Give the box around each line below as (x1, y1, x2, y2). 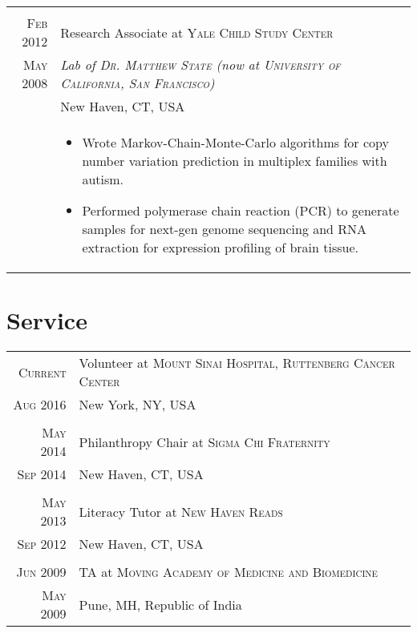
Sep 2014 (17, 465, 67, 484)
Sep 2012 (17, 534, 67, 554)
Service (6, 304, 87, 337)
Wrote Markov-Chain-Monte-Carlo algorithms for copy (82, 133, 389, 151)
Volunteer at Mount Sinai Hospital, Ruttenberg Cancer (79, 353, 395, 373)
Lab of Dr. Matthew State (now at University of (60, 55, 341, 74)
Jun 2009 (16, 562, 67, 582)
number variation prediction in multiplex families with (82, 151, 387, 170)
